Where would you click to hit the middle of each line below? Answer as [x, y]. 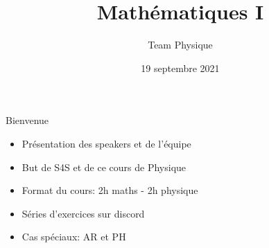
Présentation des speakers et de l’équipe [106, 143]
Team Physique [180, 45]
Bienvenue [27, 120]
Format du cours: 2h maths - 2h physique [110, 190]
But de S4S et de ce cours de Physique [104, 167]
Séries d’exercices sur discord [83, 213]
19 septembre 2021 [180, 68]
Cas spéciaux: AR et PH [74, 237]
